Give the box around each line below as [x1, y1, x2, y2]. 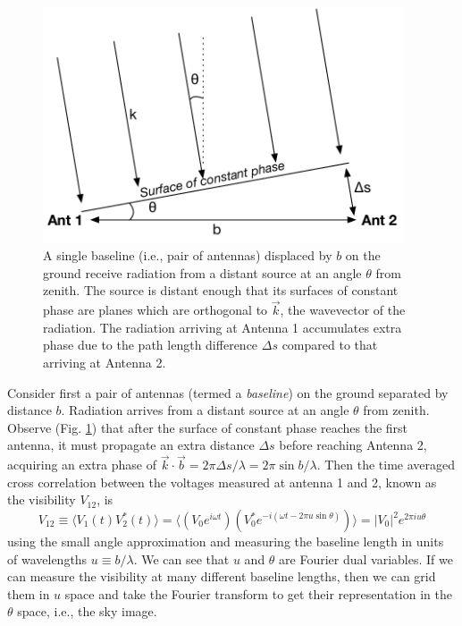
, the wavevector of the [280, 300, 406, 319]
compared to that [281, 335, 378, 354]
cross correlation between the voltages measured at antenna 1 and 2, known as [7, 472, 437, 491]
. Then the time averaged [316, 455, 456, 474]
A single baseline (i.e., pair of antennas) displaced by [43, 246, 332, 265]
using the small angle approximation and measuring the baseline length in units [7, 532, 444, 551]
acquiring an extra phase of [7, 455, 157, 474]
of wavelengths [7, 549, 88, 568]
